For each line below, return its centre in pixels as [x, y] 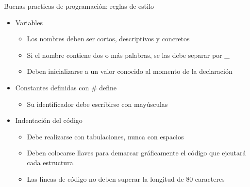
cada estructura [50, 162]
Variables [29, 22]
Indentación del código [49, 120]
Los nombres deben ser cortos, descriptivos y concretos [108, 39]
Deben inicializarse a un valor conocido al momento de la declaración [130, 71]
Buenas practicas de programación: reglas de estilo [79, 6]
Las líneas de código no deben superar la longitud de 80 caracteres [126, 178]
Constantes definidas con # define [66, 87]
